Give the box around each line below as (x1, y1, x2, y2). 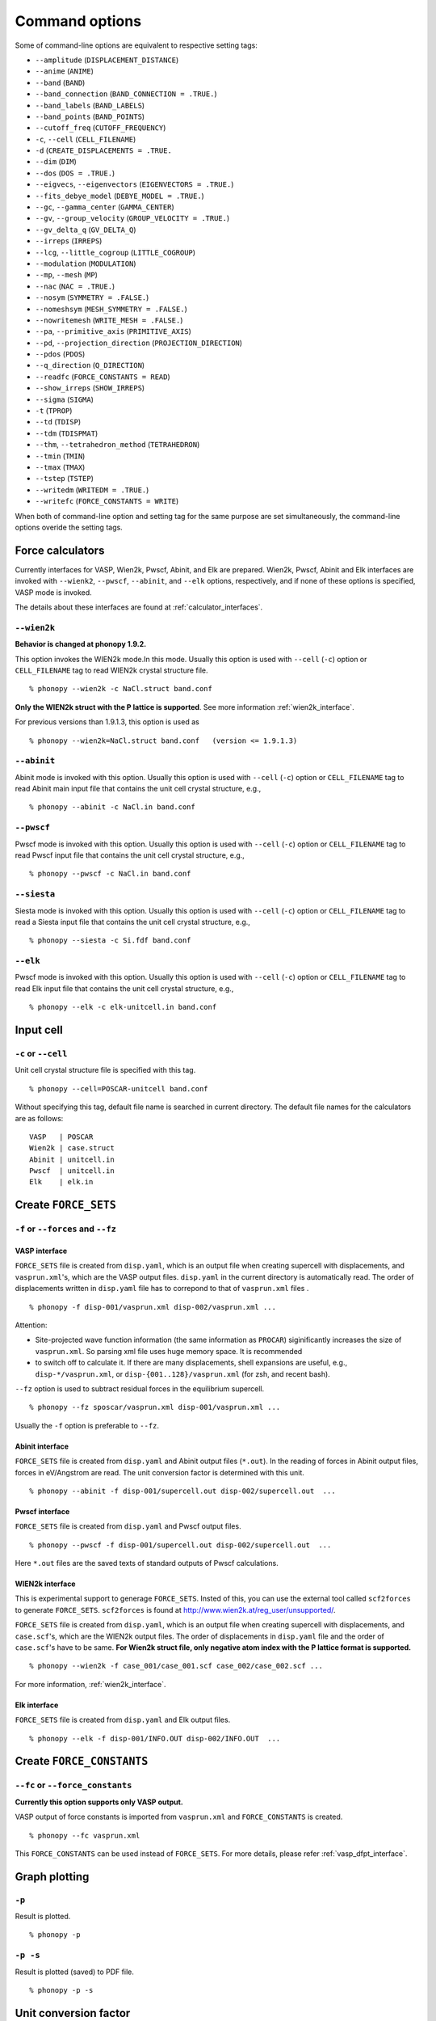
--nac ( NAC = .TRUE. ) (35, 281, 115, 291)
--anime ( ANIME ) (35, 66, 94, 76)
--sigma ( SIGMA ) (35, 394, 94, 404)
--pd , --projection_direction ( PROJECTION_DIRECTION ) (35, 338, 242, 348)
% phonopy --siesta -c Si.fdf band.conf (29, 936, 191, 945)
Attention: (15, 1320, 48, 1330)
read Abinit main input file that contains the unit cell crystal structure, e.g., (15, 784, 262, 794)
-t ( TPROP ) (35, 406, 73, 416)
